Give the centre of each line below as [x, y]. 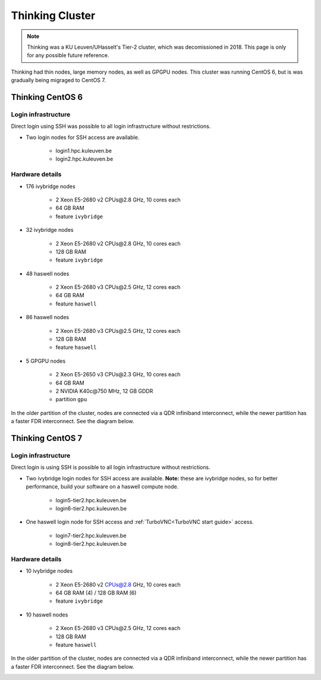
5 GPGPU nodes [46, 361]
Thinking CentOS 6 [47, 97]
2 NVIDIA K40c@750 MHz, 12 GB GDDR [104, 391]
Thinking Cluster [53, 15]
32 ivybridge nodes [50, 230]
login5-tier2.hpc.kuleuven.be [91, 500]
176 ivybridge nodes [51, 186]
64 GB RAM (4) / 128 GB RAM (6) [96, 593]
